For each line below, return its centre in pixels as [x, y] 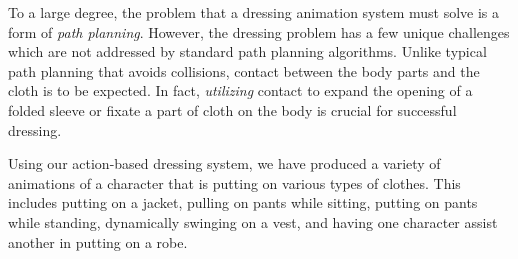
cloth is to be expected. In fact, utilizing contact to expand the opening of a [240, 90]
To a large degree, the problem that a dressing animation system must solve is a [254, 12]
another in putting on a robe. [98, 241]
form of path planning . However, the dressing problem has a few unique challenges [259, 31]
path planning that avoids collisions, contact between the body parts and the [244, 70]
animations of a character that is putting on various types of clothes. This [234, 182]
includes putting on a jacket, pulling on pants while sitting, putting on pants [243, 202]
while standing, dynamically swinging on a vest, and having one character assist [253, 221]
